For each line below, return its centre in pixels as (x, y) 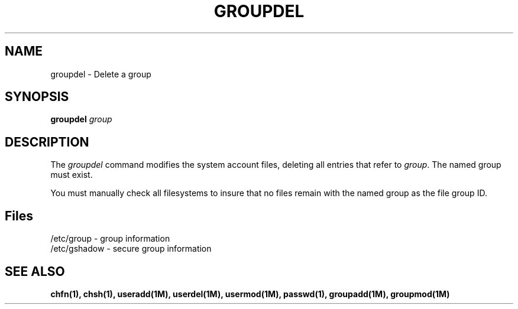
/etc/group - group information (110, 239)
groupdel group (81, 119)
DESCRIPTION (47, 142)
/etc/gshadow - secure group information (131, 249)
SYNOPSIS (37, 97)
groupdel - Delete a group (101, 74)
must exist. (72, 175)
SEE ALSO (35, 271)
